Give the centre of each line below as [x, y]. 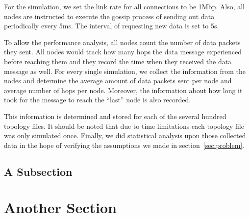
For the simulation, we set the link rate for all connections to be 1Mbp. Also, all [125, 6]
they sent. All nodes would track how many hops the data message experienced [123, 52]
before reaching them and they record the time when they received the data [118, 61]
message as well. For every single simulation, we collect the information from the [125, 71]
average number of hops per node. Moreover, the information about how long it [123, 90]
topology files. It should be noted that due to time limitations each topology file [124, 126]
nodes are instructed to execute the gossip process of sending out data [109, 16]
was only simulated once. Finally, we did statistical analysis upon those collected [125, 135]
